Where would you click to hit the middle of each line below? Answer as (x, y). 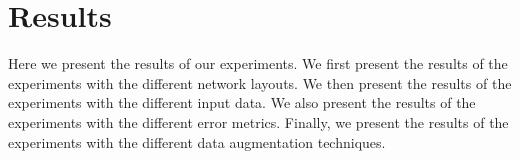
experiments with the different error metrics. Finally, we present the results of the (258, 121)
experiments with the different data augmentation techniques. (197, 141)
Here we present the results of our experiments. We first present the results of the (258, 63)
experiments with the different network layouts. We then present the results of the (260, 82)
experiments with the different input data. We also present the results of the (242, 102)
